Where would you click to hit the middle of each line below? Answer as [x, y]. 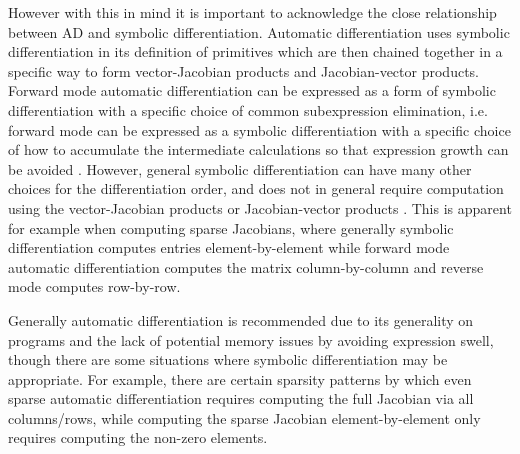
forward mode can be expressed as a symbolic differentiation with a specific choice [259, 129]
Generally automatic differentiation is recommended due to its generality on [241, 319]
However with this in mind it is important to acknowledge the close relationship [252, 12]
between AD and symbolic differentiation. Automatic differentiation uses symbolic [259, 31]
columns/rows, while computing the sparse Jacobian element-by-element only [244, 417]
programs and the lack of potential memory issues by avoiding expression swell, [251, 339]
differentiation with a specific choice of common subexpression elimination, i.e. [248, 109]
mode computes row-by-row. [94, 286]
